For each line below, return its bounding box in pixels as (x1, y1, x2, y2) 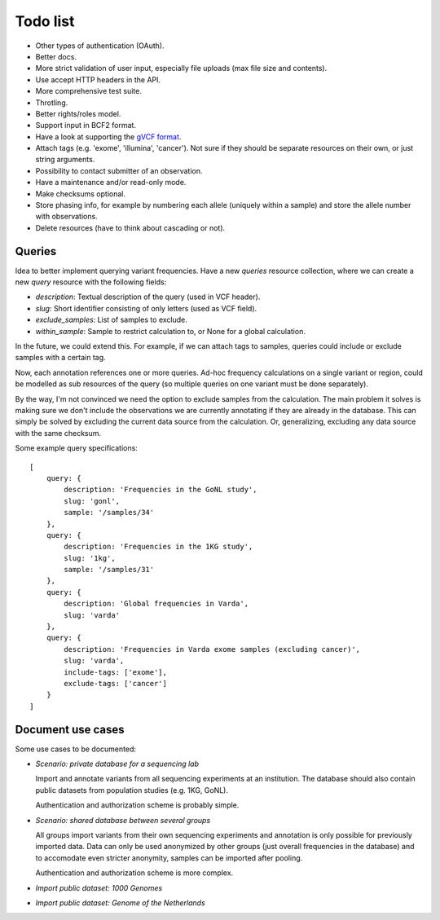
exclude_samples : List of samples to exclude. (35, 315, 187, 325)
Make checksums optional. (35, 188, 126, 199)
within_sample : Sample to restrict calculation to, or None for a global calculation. (35, 326, 306, 336)
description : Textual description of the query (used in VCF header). (35, 292, 261, 302)
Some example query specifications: (15, 443, 138, 453)
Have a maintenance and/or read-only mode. (35, 178, 187, 187)
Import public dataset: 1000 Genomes (35, 883, 163, 892)
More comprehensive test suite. (35, 86, 143, 96)
